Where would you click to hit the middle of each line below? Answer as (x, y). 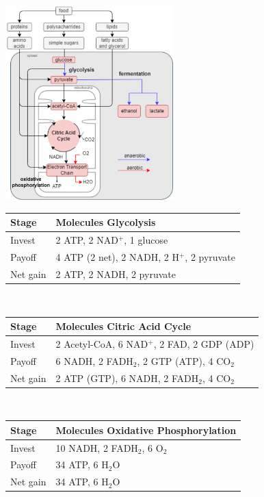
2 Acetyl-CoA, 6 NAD (102, 343)
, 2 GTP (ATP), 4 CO (184, 360)
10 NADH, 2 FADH (97, 447)
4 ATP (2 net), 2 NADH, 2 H (117, 257)
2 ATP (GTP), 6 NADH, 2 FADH (127, 378)
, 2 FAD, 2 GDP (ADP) (204, 343)
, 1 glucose (146, 240)
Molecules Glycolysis (106, 222)
